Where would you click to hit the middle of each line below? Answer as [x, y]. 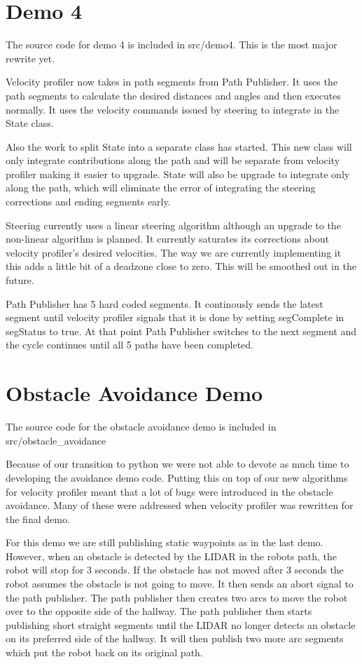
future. [20, 280]
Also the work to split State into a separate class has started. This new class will [179, 146]
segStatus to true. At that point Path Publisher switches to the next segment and [181, 331]
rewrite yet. [30, 58]
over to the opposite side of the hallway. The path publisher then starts [159, 611]
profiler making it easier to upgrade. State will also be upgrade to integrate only [178, 174]
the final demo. [38, 519]
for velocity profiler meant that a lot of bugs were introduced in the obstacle [169, 491]
